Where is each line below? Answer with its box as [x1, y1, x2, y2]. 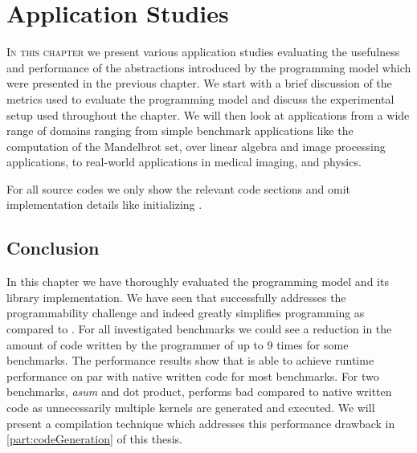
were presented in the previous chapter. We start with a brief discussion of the [6, 75, 392, 92]
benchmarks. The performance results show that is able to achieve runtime [6, 352, 374, 369]
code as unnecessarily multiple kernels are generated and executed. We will [6, 399, 375, 416]
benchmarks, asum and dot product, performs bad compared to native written [6, 383, 392, 400]
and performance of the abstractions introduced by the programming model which [6, 59, 411, 75]
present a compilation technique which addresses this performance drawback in [6, 414, 395, 431]
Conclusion [6, 235, 100, 260]
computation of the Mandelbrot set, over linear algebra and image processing [6, 137, 386, 154]
